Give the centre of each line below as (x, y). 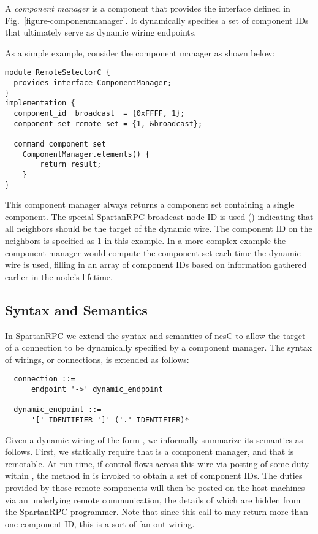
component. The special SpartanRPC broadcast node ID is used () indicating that (159, 216)
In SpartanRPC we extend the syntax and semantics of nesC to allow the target (155, 335)
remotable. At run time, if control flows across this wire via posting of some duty (157, 463)
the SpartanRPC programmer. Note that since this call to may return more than (157, 512)
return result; (71, 165)
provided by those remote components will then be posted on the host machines (155, 488)
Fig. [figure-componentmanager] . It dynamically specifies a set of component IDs (157, 20)
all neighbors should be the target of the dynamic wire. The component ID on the (159, 228)
